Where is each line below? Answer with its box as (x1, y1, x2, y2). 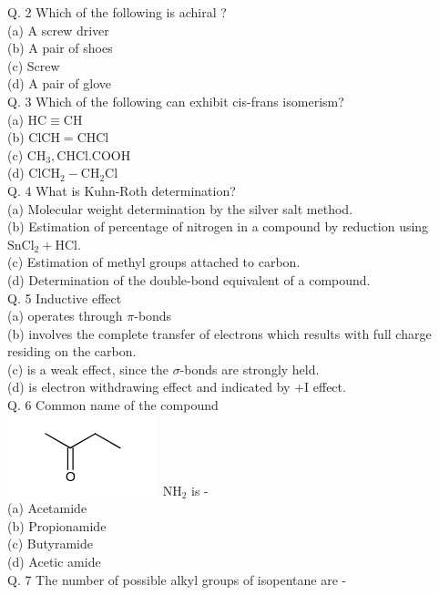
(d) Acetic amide (7, 552, 101, 571)
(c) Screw (7, 56, 60, 75)
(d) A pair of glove (7, 74, 111, 93)
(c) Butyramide (7, 534, 93, 553)
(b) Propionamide (7, 516, 107, 535)
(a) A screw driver (7, 20, 109, 39)
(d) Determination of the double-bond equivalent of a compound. (7, 270, 371, 289)
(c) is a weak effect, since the (7, 359, 169, 378)
